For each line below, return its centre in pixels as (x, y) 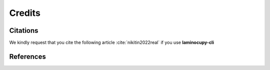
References (27, 56)
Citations (24, 31)
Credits (25, 13)
